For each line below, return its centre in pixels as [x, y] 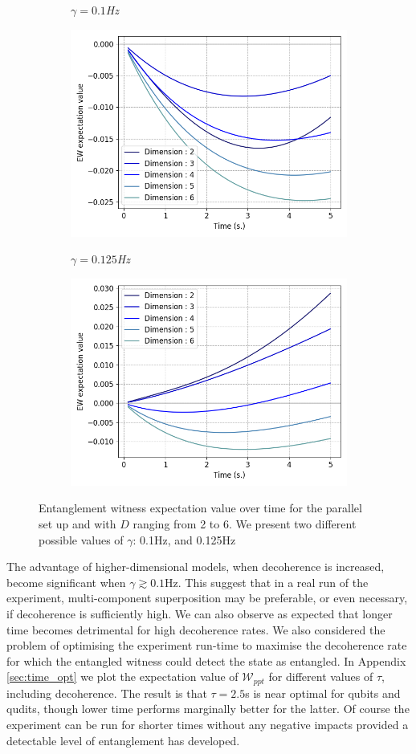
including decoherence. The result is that [107, 693]
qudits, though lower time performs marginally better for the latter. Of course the [208, 709]
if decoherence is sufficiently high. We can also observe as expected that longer [200, 613]
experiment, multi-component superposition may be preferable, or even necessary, [207, 598]
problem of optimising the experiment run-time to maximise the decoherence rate [207, 645]
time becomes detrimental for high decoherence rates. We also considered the [196, 629]
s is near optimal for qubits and [323, 693]
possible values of [81, 539]
